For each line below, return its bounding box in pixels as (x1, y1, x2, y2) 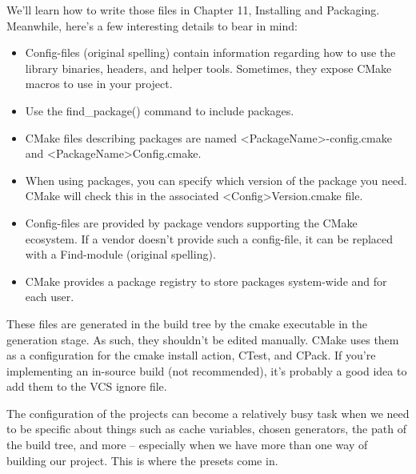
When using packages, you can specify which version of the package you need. (25, 171, 407, 188)
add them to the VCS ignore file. (6, 378, 167, 395)
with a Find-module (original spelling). (25, 246, 216, 263)
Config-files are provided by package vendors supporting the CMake (25, 214, 358, 231)
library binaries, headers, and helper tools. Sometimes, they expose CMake (25, 59, 392, 76)
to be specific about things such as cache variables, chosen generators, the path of (6, 420, 406, 437)
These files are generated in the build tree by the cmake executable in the (6, 315, 367, 331)
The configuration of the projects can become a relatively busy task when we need (6, 404, 410, 421)
